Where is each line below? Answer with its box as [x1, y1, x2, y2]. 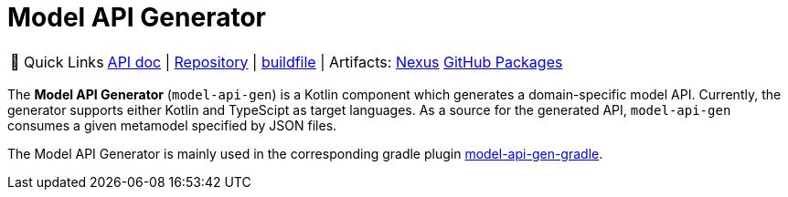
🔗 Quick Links [10, 52, 104, 71]
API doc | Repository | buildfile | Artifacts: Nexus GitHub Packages [107, 52, 563, 71]
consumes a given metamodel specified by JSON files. [7, 117, 337, 133]
